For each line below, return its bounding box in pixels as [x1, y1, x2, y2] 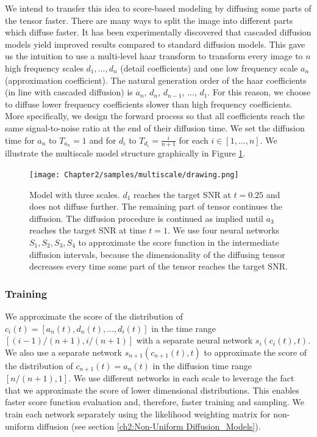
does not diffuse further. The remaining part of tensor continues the [29, 200, 283, 213]
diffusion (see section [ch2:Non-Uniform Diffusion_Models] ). [37, 419, 261, 432]
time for [5, 133, 35, 146]
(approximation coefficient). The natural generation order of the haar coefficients [5, 73, 307, 86]
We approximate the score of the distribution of [5, 309, 183, 322]
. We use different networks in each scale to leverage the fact [68, 372, 294, 384]
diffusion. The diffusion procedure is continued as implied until [29, 211, 263, 224]
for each [179, 133, 208, 146]
